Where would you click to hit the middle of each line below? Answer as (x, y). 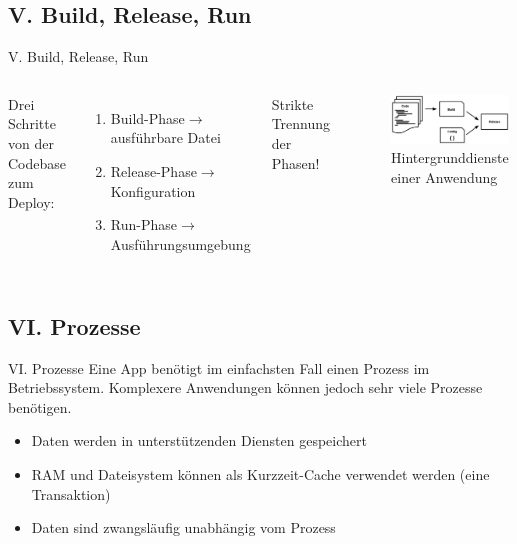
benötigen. (40, 406)
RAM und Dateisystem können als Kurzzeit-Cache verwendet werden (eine (260, 473)
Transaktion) (71, 493)
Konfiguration (153, 190)
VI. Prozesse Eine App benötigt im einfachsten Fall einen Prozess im (219, 367)
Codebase (37, 162)
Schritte (32, 123)
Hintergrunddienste (450, 157)
